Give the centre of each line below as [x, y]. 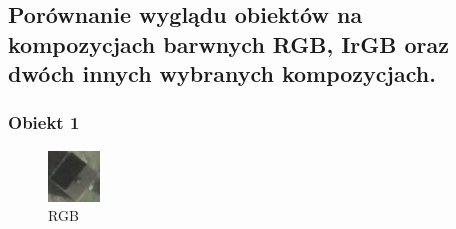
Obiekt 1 [44, 122]
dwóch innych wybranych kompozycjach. [222, 73]
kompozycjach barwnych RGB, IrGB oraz [229, 43]
